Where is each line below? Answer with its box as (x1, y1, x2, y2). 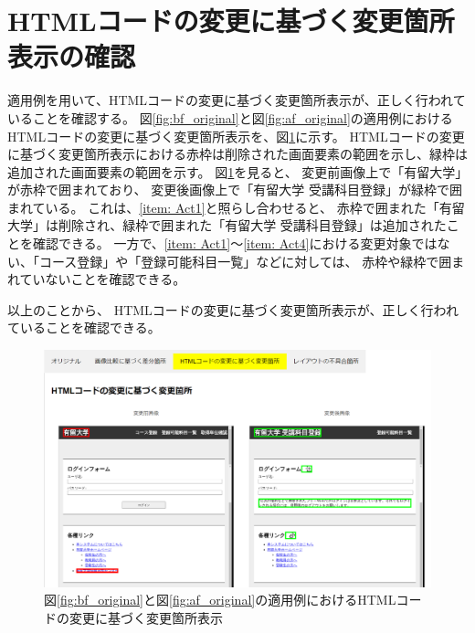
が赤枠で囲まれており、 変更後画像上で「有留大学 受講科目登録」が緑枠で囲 (7, 180, 462, 199)
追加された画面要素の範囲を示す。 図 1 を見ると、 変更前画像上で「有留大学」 (7, 162, 462, 181)
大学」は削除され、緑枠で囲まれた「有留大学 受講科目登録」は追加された (7, 216, 447, 235)
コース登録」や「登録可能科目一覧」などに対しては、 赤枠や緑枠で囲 (38, 251, 452, 270)
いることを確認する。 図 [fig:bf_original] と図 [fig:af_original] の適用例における (7, 108, 453, 127)
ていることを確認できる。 (7, 318, 161, 337)
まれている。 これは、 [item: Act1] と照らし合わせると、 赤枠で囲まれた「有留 (7, 197, 465, 216)
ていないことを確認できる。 (19, 269, 186, 289)
